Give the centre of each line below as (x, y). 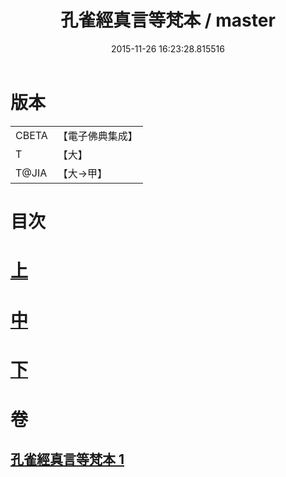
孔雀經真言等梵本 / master (168, 20)
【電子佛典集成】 (97, 136)
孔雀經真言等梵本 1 (67, 459)
